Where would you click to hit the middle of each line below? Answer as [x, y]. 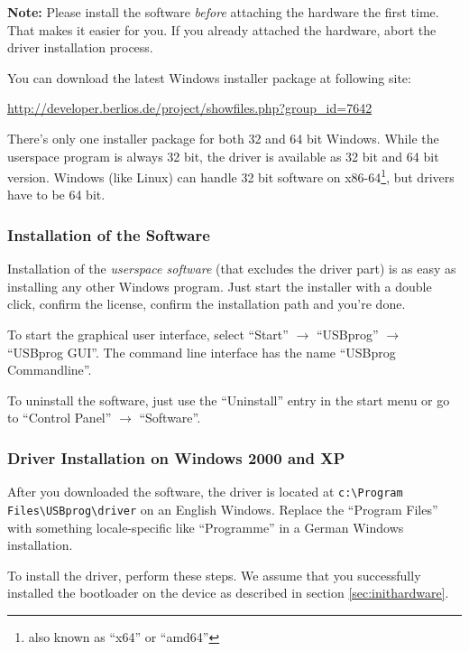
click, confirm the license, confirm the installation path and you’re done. [207, 304]
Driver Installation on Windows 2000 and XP [176, 457]
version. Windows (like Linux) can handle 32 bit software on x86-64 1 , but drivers [231, 176]
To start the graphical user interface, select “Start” [148, 334]
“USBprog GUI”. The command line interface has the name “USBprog [202, 352]
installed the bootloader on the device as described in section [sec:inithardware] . [228, 593]
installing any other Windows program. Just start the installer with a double [220, 286]
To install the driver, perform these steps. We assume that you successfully [214, 575]
